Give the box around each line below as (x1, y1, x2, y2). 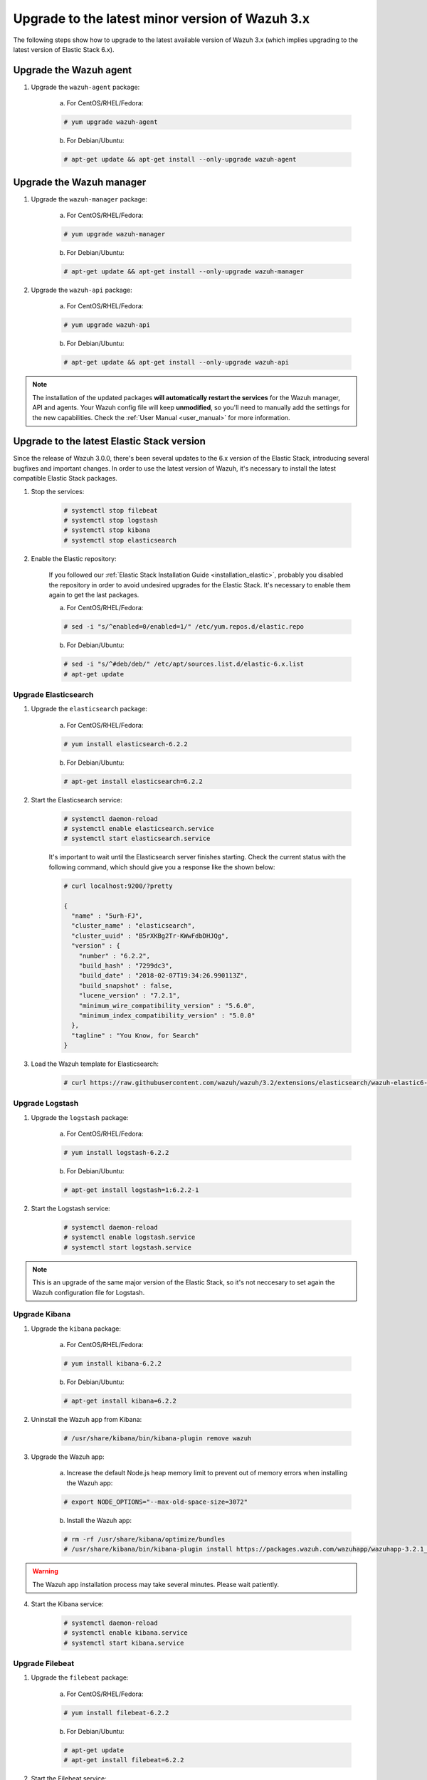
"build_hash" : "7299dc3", (78, 961, 174, 970)
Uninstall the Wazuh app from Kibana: (31, 1415, 142, 1424)
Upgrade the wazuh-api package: (31, 286, 133, 295)
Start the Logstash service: (31, 1204, 110, 1213)
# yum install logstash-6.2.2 (63, 1148, 169, 1157)
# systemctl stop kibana (63, 526, 151, 534)
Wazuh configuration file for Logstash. (32, 1288, 145, 1297)
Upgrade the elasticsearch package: (31, 705, 147, 713)
